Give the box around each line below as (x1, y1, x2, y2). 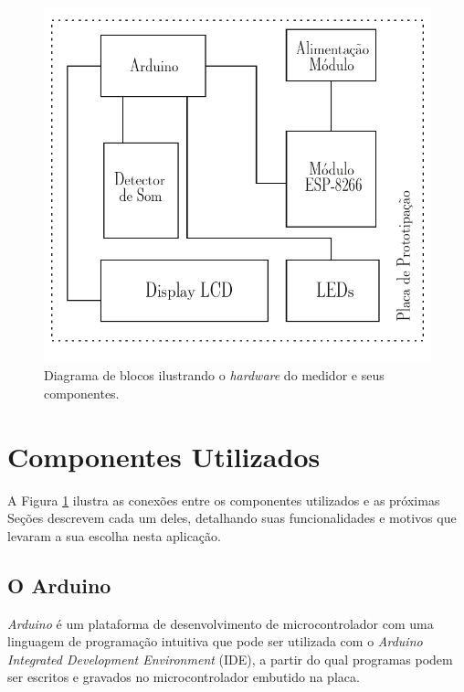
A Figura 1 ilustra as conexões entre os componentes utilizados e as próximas (7, 490, 440, 509)
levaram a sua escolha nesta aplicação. (7, 526, 221, 545)
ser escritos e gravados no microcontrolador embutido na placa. (7, 667, 360, 687)
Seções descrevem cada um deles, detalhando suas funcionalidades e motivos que (7, 508, 457, 527)
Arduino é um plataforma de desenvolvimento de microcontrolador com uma (7, 613, 434, 633)
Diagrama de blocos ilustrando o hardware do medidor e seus (44, 366, 385, 385)
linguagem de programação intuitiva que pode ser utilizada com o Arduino (7, 632, 423, 651)
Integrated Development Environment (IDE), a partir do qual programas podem (7, 649, 453, 668)
